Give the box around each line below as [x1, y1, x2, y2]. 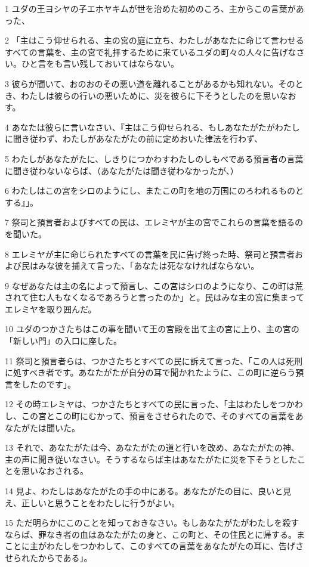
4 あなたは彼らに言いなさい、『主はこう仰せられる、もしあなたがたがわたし [5, 120, 300, 133]
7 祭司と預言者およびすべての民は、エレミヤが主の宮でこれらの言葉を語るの [5, 216, 304, 228]
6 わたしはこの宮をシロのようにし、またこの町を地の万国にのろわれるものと [5, 184, 304, 197]
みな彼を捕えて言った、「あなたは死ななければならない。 [38, 259, 259, 272]
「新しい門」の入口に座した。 [5, 334, 122, 347]
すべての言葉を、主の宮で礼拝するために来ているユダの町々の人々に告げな [5, 45, 296, 58]
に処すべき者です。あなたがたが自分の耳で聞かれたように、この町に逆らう [5, 366, 296, 379]
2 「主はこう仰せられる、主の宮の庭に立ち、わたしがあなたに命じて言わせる [5, 34, 304, 47]
